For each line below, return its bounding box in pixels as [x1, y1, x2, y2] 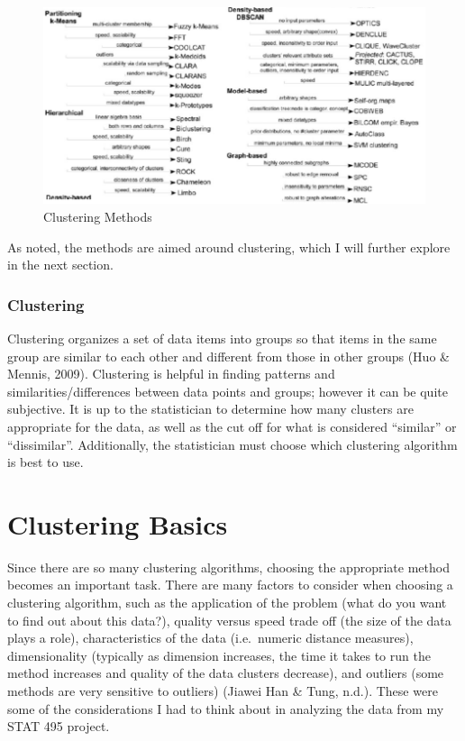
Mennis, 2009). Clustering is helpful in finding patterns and [7, 364, 335, 383]
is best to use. [7, 453, 84, 471]
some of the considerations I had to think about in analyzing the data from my [7, 699, 444, 718]
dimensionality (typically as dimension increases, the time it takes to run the [7, 645, 431, 664]
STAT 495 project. [7, 717, 110, 736]
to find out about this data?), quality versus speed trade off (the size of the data [7, 610, 451, 629]
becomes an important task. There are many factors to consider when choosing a [7, 575, 453, 594]
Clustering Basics [7, 505, 228, 542]
